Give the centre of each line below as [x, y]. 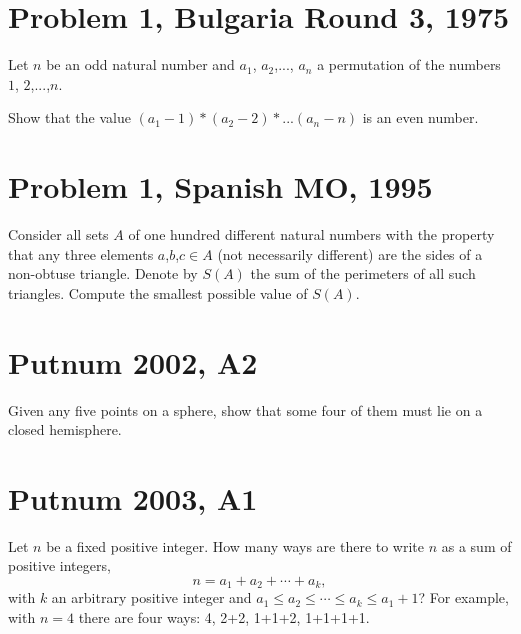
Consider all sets [58, 234]
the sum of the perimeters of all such [363, 273]
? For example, [463, 597]
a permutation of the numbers [409, 64]
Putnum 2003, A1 [133, 497]
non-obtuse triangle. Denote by [103, 273]
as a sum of [476, 545]
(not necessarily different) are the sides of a [350, 253]
